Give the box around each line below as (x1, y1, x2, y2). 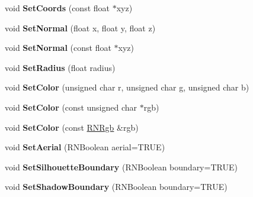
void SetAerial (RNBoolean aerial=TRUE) (5, 141, 165, 153)
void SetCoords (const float (5, 2, 110, 14)
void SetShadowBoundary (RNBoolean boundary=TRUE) (5, 180, 228, 193)
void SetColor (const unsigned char (5, 101, 137, 113)
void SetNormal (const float (5, 41, 111, 54)
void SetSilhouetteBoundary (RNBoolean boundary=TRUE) (5, 160, 238, 173)
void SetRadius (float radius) (5, 61, 116, 73)
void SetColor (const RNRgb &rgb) (5, 121, 139, 133)
